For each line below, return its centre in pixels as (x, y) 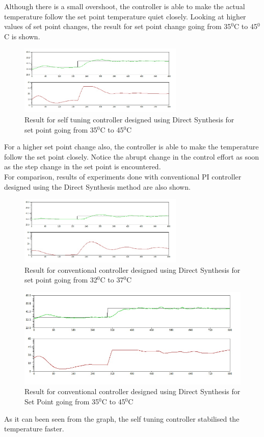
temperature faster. (34, 429)
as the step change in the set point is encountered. (83, 166)
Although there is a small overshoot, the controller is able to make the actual (125, 6)
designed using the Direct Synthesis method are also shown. (97, 186)
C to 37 (112, 280)
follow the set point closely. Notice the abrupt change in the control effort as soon (132, 156)
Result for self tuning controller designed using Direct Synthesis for (129, 119)
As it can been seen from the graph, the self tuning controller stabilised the (122, 418)
